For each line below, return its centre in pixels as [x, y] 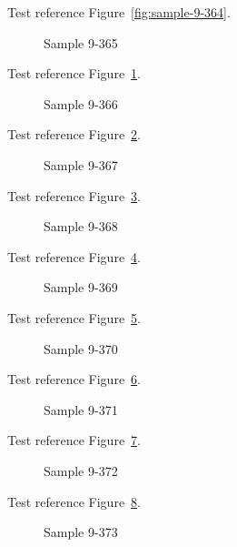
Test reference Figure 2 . [74, 134]
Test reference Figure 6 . [74, 379]
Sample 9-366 [81, 103]
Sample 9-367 [81, 164]
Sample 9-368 [81, 226]
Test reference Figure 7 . [74, 440]
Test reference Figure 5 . [74, 317]
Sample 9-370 [81, 348]
